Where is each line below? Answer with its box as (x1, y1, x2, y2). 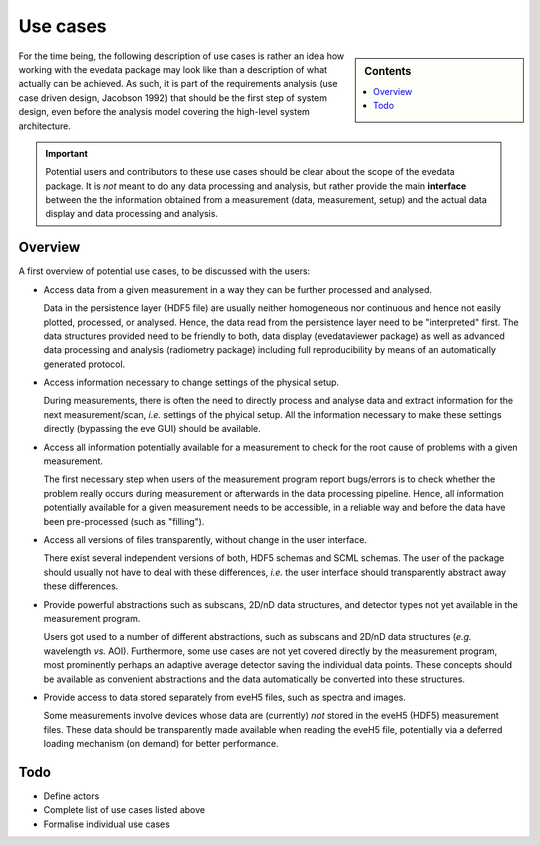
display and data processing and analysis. (45, 208, 219, 220)
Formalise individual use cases (43, 818, 170, 830)
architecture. (18, 120, 72, 132)
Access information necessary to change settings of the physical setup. (43, 376, 340, 389)
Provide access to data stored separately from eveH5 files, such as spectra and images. (43, 691, 407, 703)
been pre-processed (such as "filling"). (43, 515, 205, 527)
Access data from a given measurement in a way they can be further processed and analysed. (43, 283, 433, 295)
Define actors (43, 790, 100, 802)
